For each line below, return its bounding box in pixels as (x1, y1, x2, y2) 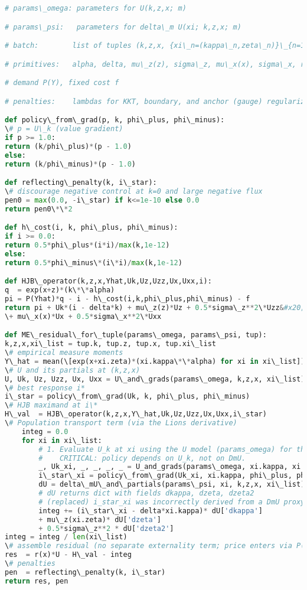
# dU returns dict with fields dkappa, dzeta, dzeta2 (38, 489, 254, 498)
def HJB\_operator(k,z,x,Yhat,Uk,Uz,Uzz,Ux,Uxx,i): (5, 277, 212, 286)
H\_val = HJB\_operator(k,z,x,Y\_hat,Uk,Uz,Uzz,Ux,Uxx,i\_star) (5, 410, 267, 419)
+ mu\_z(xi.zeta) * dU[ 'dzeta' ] (38, 515, 161, 524)
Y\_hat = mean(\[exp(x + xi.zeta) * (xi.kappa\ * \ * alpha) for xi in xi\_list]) (5, 357, 305, 366)
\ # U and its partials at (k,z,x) (5, 366, 141, 374)
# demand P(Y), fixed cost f (5, 79, 119, 87)
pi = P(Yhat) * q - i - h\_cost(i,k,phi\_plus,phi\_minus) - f (5, 295, 250, 304)
